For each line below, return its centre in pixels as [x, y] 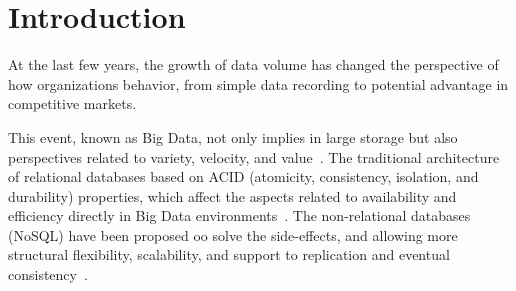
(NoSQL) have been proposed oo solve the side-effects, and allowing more [233, 234]
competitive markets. [72, 103]
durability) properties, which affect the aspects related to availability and [232, 195]
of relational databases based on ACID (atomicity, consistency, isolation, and [243, 176]
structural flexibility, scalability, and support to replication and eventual [229, 254]
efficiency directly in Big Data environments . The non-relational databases [239, 215]
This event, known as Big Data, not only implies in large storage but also [233, 136]
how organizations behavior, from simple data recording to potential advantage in [258, 83]
